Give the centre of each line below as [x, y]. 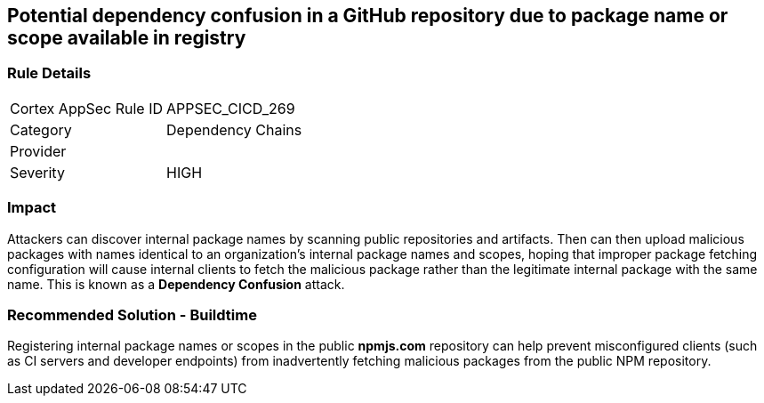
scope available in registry [127, 38]
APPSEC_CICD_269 [231, 108]
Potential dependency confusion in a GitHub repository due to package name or [368, 16]
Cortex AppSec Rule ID [87, 108]
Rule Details [49, 73]
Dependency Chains [234, 129]
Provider [38, 151]
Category [41, 129]
